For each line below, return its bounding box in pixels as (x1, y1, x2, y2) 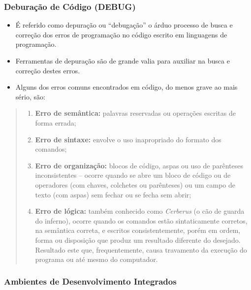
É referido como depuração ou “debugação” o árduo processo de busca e (15, 20, 233, 30)
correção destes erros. (15, 65, 80, 75)
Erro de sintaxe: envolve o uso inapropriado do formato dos (35, 134, 221, 144)
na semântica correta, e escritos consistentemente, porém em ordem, (35, 225, 241, 235)
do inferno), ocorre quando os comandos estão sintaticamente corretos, (35, 215, 248, 226)
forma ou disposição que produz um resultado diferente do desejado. (35, 234, 241, 245)
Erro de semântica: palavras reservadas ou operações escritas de (35, 108, 236, 118)
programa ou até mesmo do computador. (35, 254, 158, 264)
